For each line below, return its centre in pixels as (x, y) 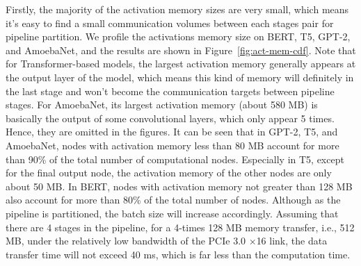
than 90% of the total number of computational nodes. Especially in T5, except (175, 159)
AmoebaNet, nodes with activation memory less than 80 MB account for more (173, 145)
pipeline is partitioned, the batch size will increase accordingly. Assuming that (172, 213)
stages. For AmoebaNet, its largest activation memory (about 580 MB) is (162, 105)
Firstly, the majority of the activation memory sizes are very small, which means (177, 9)
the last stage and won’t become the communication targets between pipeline (170, 91)
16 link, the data (292, 241)
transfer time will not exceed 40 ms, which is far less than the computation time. (178, 254)
